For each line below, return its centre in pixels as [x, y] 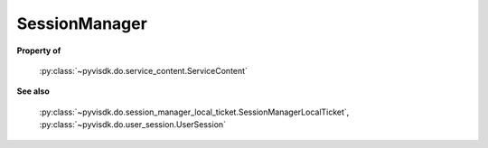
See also [33, 91]
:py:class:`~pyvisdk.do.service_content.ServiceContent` [144, 70]
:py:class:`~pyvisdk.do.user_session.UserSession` [132, 125]
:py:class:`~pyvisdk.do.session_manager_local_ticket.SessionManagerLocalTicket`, [194, 112]
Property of [39, 51]
